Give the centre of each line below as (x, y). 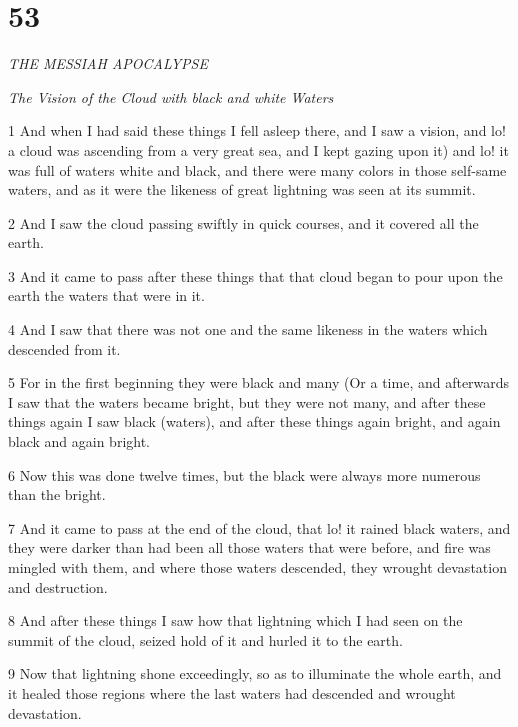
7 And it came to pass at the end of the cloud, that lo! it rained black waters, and (259, 527)
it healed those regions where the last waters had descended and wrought (232, 692)
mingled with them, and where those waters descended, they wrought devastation (257, 567)
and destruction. (58, 586)
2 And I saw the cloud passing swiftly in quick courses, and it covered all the (243, 222)
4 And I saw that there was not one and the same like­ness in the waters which (248, 329)
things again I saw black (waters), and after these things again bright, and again (254, 421)
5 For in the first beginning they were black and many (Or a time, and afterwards (259, 382)
